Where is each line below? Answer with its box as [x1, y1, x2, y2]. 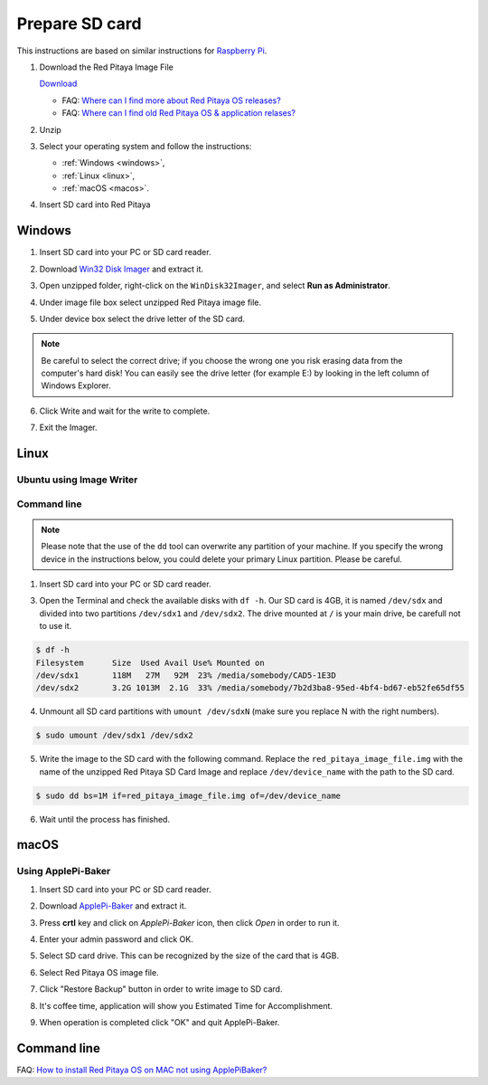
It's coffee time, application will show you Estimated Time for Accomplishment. [39, 1000, 333, 1011]
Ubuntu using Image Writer [16, 473, 138, 486]
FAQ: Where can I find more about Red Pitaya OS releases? [61, 95, 282, 106]
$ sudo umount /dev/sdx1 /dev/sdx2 [35, 730, 193, 741]
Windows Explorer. [41, 380, 111, 391]
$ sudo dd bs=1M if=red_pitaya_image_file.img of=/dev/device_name [35, 790, 342, 801]
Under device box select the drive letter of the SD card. [39, 313, 246, 324]
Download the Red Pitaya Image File [39, 62, 174, 72]
